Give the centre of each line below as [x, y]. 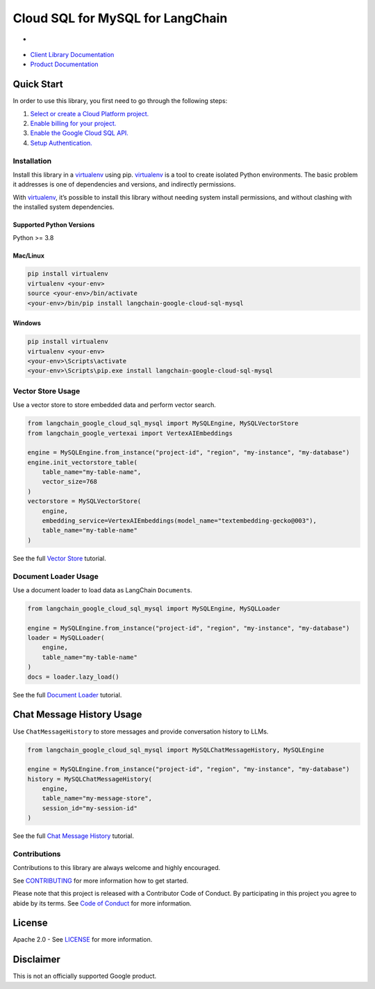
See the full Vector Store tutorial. [60, 558]
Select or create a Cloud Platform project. [90, 113]
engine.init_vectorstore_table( [83, 462]
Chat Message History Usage [77, 714]
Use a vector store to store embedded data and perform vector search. [115, 405]
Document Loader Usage [56, 576]
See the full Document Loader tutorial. [67, 695]
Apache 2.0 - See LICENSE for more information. [83, 940]
